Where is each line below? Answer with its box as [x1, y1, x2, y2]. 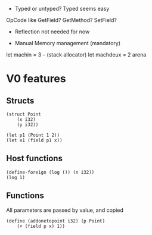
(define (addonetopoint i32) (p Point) [6, 218, 106, 224]
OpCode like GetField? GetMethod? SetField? [6, 17, 117, 23]
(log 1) [6, 174, 26, 180]
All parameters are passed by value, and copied [6, 206, 124, 214]
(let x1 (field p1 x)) [6, 137, 63, 143]
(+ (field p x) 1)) [17, 223, 66, 229]
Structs [6, 95, 35, 106]
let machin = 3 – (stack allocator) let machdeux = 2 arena [6, 51, 147, 58]
